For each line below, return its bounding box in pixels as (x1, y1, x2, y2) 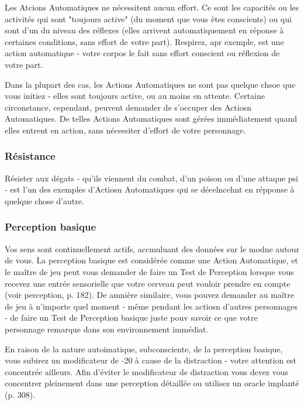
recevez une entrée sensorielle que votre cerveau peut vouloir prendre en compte (5, 277, 291, 289)
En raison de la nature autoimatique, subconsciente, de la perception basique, (5, 342, 283, 355)
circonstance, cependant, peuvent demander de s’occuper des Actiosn (5, 101, 251, 113)
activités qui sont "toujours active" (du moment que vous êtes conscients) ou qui (5, 12, 292, 25)
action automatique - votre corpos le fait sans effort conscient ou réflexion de (5, 47, 280, 59)
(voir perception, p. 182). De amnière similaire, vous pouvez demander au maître (5, 289, 294, 301)
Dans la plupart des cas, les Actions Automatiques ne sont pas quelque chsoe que (5, 78, 296, 90)
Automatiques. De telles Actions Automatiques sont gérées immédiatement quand (5, 112, 297, 125)
